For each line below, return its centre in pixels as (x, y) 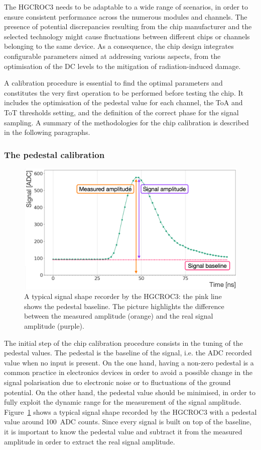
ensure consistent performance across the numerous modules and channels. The (126, 16)
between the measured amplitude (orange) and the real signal (119, 316)
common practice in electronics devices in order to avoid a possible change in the (128, 372)
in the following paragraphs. (47, 132)
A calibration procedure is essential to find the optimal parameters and (113, 83)
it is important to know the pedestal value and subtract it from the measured (123, 431)
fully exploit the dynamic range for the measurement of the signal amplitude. (123, 402)
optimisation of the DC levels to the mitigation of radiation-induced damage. (122, 66)
